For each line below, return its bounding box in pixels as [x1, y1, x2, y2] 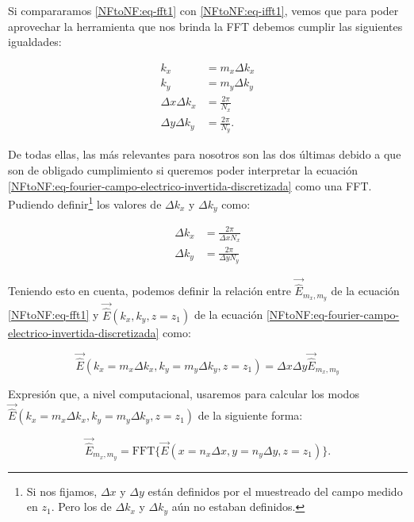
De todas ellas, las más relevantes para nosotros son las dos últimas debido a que [8, 146, 401, 163]
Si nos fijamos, [26, 482, 98, 499]
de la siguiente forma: [197, 407, 303, 424]
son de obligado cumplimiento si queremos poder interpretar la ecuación [8, 161, 358, 178]
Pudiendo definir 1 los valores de [8, 194, 162, 212]
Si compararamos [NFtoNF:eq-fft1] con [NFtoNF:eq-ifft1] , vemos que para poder [8, 2, 399, 18]
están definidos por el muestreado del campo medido [148, 482, 403, 499]
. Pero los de [51, 498, 112, 515]
